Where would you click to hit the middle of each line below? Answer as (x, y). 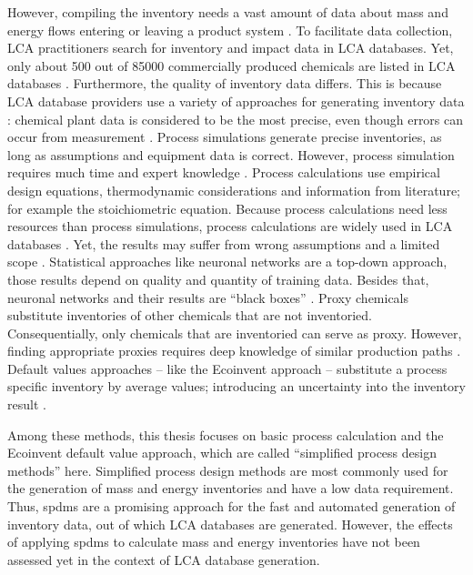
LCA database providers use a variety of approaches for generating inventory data (236, 101)
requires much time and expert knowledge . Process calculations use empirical (224, 172)
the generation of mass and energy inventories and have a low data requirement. (231, 488)
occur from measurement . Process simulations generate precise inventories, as (225, 137)
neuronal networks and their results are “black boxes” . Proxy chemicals (208, 297)
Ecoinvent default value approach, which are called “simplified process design (222, 453)
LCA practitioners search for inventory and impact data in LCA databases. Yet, (231, 48)
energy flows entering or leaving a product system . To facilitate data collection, (230, 30)
